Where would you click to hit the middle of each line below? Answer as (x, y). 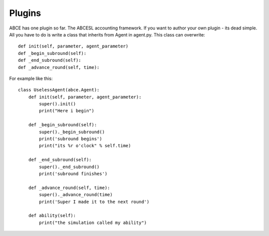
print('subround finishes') (73, 174)
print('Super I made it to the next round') (94, 202)
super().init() (58, 104)
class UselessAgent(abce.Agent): (59, 90)
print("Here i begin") (67, 111)
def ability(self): (52, 216)
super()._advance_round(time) (76, 195)
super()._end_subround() (69, 167)
